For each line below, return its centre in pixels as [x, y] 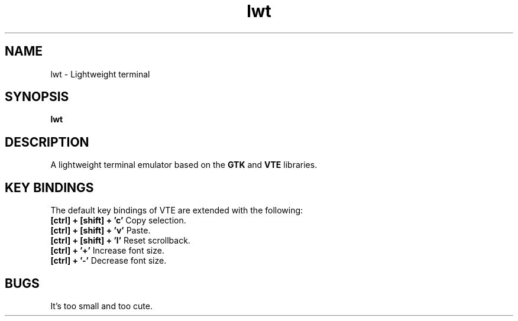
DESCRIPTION [47, 142]
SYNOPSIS [37, 97]
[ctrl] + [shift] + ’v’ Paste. [101, 231]
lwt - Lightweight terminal [100, 74]
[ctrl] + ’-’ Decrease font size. [109, 261]
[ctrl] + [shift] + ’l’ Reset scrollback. [120, 241]
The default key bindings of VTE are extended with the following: [177, 210]
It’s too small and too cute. [101, 306]
